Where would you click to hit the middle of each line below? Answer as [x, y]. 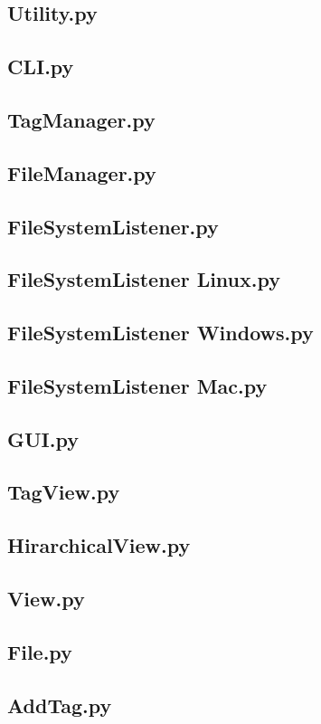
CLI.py [41, 67]
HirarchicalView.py [99, 545]
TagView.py [64, 492]
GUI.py [43, 438]
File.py [40, 651]
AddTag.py [60, 705]
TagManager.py [81, 119]
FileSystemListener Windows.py [160, 333]
